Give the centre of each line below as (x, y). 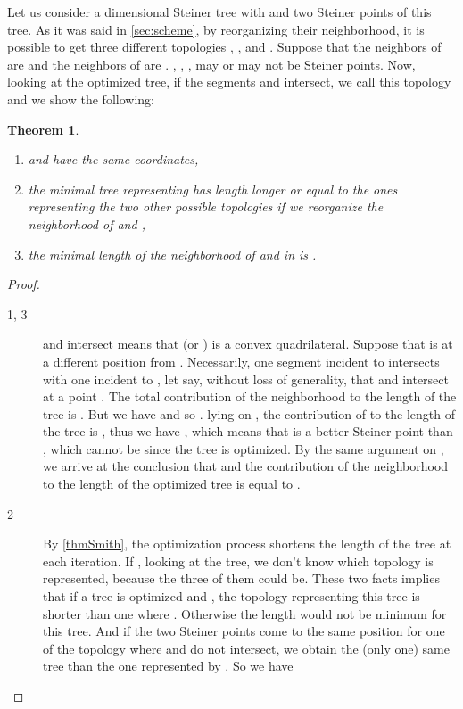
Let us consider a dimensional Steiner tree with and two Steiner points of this (219, 12)
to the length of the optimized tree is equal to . (172, 484)
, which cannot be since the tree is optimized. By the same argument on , (244, 448)
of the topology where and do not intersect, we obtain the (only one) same (246, 648)
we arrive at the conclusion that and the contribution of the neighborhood (246, 466)
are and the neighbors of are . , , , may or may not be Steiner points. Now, (211, 64)
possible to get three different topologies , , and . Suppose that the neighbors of (224, 47)
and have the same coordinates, (113, 159)
